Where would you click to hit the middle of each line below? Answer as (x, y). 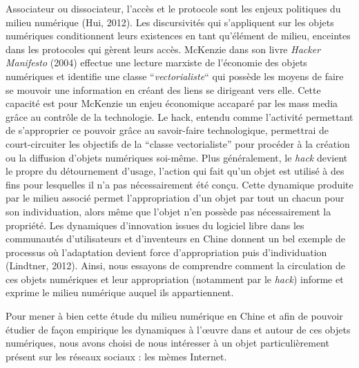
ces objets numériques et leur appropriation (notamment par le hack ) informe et (175, 279)
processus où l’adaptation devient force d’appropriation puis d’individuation (166, 252)
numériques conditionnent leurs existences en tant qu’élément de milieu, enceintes (178, 36)
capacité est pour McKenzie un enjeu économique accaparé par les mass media (172, 103)
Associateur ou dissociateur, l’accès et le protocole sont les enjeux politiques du (173, 8)
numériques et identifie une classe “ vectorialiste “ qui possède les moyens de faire (175, 76)
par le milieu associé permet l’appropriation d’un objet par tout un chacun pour (175, 198)
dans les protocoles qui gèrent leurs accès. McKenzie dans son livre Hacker (163, 49)
